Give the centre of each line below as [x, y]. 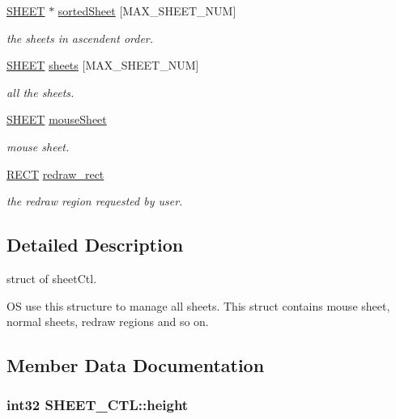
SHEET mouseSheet [57, 119]
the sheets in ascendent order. [80, 38]
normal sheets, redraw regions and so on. [108, 322]
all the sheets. [40, 92]
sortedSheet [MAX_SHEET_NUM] [147, 11]
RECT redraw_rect [55, 174]
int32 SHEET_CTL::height [98, 405]
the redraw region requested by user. [95, 201]
